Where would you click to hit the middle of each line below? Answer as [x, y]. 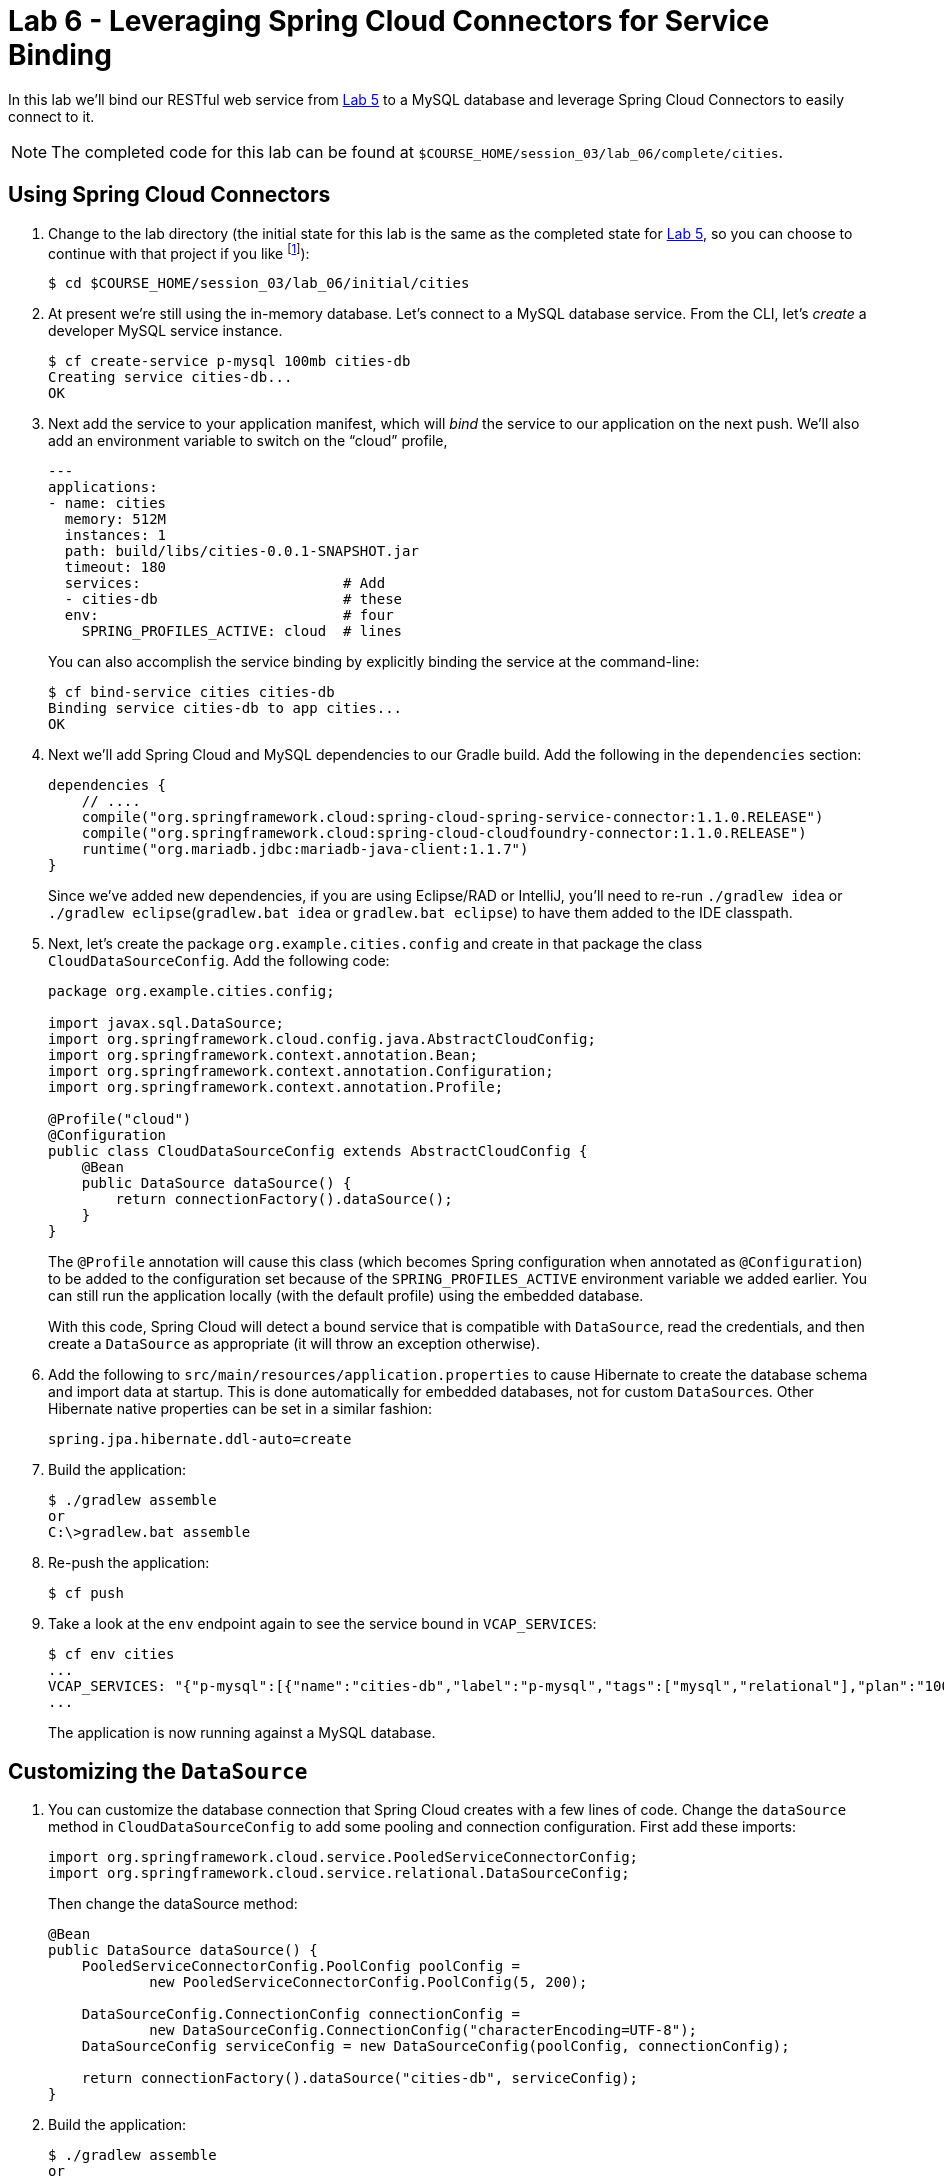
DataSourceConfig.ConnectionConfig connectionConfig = [301, 2014]
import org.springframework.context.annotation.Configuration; [301, 1071]
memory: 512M [115, 519]
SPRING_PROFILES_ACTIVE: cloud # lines [242, 631]
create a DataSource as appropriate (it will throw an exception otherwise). [294, 1344]
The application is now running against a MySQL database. [242, 1733]
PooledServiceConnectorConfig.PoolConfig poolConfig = [301, 1966]
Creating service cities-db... [170, 377]
